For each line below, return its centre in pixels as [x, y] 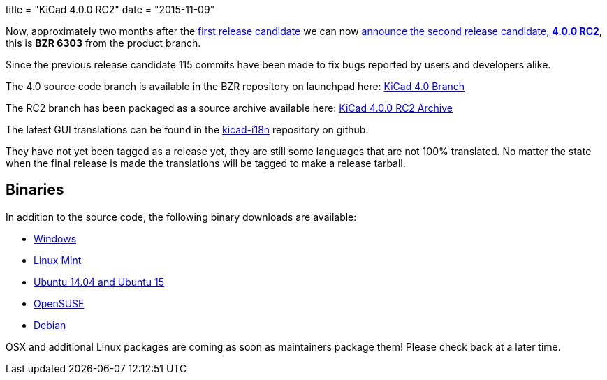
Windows [55, 238]
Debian [50, 325]
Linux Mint [58, 260]
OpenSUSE [59, 303]
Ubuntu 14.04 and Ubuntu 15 [99, 282]
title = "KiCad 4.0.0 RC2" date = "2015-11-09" [110, 9]
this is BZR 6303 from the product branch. [103, 43]
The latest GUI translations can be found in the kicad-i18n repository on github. [187, 130]
